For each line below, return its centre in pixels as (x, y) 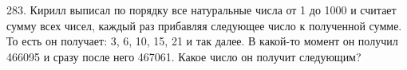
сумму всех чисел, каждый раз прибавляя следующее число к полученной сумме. (204, 25)
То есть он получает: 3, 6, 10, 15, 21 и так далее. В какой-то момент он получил (202, 41)
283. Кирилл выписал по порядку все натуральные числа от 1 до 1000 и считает (202, 10)
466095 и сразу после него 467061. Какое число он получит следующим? (184, 56)
